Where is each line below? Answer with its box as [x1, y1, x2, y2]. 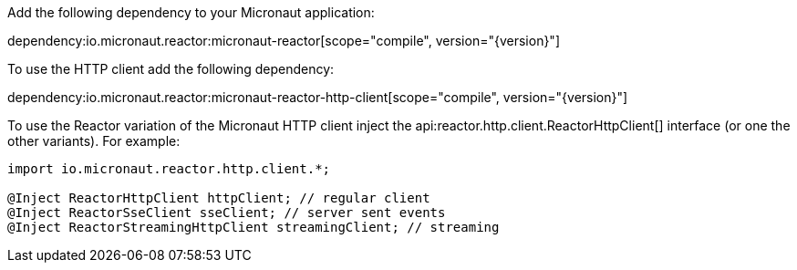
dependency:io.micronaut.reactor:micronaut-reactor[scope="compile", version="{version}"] [7, 33, 560, 48]
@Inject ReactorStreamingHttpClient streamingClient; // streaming [7, 220, 500, 234]
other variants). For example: [7, 133, 181, 149]
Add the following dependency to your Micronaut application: [7, 5, 375, 20]
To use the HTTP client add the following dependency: [7, 61, 335, 77]
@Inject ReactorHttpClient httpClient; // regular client [7, 191, 430, 205]
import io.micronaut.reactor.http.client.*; [7, 161, 331, 176]
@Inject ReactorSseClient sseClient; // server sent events [7, 205, 446, 220]
